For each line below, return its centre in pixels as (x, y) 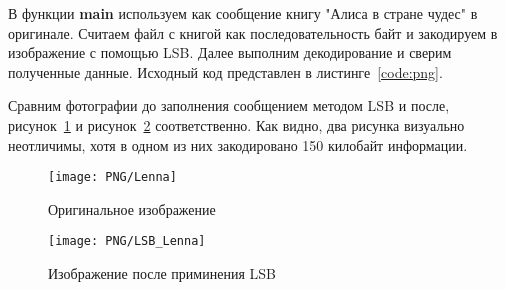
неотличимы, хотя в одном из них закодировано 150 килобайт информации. (238, 144)
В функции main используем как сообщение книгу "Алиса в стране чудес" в (243, 13)
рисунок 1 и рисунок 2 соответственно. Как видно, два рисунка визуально (236, 124)
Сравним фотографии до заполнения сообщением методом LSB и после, (229, 105)
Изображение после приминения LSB (162, 273)
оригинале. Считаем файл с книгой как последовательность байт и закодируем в (253, 32)
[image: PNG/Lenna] (112, 177)
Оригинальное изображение (132, 208)
